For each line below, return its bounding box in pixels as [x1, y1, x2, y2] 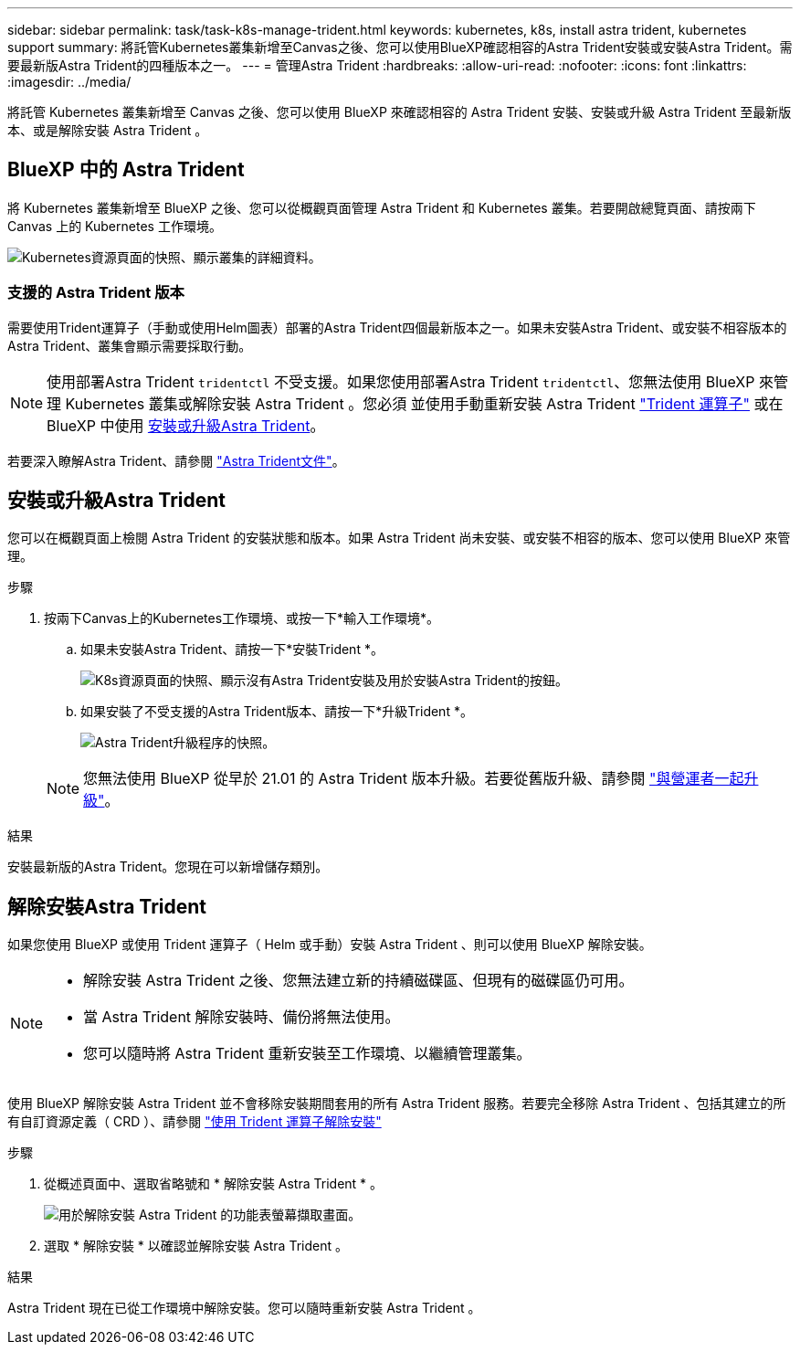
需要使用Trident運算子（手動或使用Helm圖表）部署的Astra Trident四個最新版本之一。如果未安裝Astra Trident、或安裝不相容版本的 [7, 319, 787, 335]
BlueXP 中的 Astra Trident [7, 158, 245, 182]
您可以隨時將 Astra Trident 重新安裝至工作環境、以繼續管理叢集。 [83, 1044, 532, 1063]
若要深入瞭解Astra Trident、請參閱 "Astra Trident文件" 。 [7, 452, 345, 469]
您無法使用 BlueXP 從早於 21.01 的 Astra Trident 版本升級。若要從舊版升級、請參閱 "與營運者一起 [83, 769, 744, 788]
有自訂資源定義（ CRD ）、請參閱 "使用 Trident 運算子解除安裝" [7, 1114, 382, 1130]
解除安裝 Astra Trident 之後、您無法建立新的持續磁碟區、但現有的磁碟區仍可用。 [83, 971, 634, 990]
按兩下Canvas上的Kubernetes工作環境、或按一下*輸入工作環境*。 [44, 610, 440, 627]
